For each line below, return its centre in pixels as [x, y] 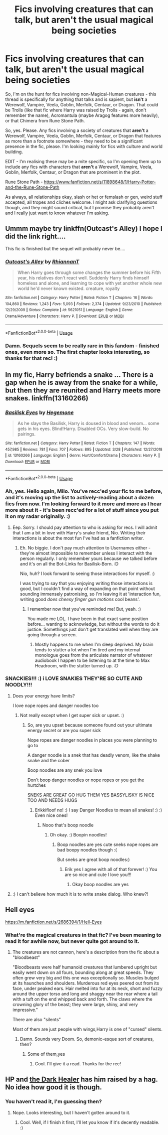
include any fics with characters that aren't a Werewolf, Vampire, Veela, [79, 167]
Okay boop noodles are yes [100, 884]
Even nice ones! [51, 815]
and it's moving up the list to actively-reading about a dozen [79, 498]
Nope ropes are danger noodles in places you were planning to [92, 740]
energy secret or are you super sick [64, 730]
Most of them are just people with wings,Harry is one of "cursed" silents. [87, 1029]
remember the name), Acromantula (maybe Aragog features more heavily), [82, 115]
